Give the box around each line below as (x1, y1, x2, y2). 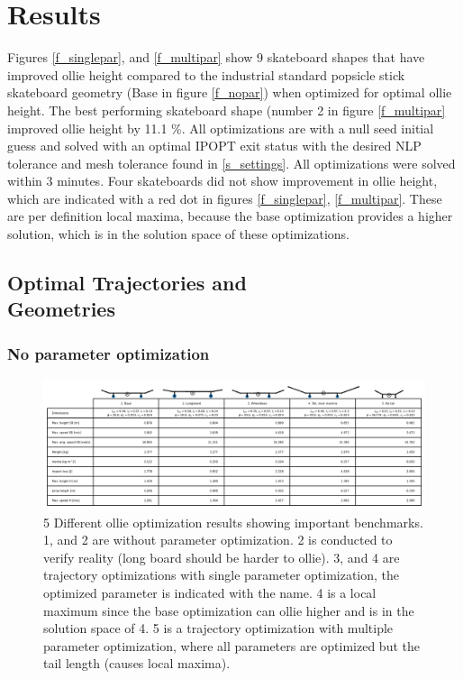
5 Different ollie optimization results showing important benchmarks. (43, 512, 423, 531)
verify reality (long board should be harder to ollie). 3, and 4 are (43, 547, 400, 566)
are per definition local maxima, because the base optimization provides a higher (7, 206, 453, 225)
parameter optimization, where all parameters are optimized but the (43, 636, 420, 655)
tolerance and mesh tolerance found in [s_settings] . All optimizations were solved (7, 153, 456, 172)
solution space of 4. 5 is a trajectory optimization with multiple (43, 619, 394, 638)
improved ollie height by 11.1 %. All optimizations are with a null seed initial (7, 118, 434, 137)
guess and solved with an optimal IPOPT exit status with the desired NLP (7, 136, 422, 155)
